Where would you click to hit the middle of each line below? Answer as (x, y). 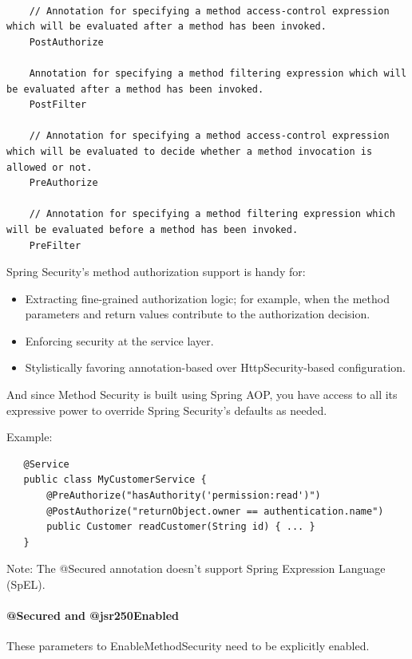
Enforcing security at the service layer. (119, 340)
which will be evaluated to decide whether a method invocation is (190, 151)
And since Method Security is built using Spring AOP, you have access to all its (202, 395)
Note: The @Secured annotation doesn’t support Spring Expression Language (196, 568)
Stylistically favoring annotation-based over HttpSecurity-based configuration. (215, 367)
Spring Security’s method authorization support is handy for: (156, 272)
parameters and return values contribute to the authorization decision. (198, 314)
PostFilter (58, 105)
